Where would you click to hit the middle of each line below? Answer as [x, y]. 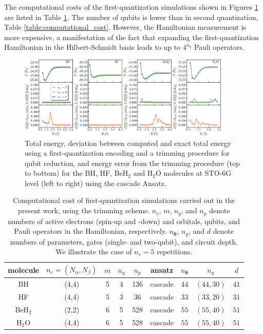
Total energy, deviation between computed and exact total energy [128, 143]
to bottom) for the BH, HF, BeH [77, 173]
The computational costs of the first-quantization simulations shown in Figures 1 [131, 7]
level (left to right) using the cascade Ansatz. [96, 183]
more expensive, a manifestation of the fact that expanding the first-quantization [131, 37]
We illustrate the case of [94, 252]
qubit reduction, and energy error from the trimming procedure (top [132, 163]
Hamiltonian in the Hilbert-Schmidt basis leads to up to [92, 47]
